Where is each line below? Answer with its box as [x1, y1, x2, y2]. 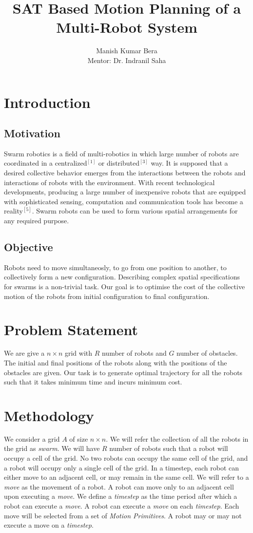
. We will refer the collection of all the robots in [106, 433, 249, 444]
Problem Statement [4, 320, 138, 340]
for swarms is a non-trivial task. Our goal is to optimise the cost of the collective [4, 281, 245, 292]
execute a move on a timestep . [4, 520, 94, 530]
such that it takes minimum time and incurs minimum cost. [4, 377, 182, 387]
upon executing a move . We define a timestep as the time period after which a [4, 491, 237, 501]
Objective [4, 239, 53, 255]
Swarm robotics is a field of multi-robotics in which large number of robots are [4, 148, 239, 158]
